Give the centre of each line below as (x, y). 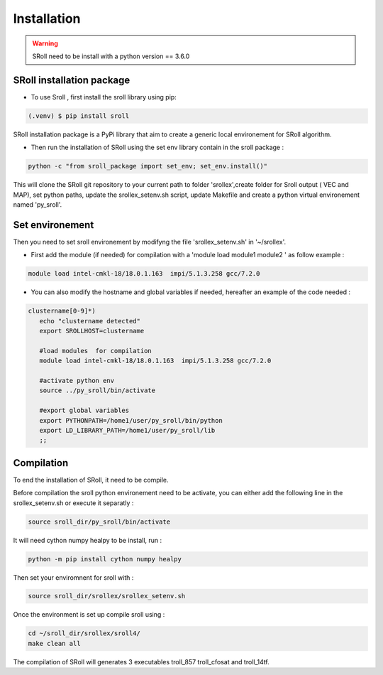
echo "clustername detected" (90, 321)
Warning (45, 43)
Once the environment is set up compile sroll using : (89, 615)
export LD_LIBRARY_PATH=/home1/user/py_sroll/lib (127, 430)
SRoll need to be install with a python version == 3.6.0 (111, 56)
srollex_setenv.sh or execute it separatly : (73, 503)
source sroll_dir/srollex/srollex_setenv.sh (107, 596)
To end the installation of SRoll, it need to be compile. (91, 480)
